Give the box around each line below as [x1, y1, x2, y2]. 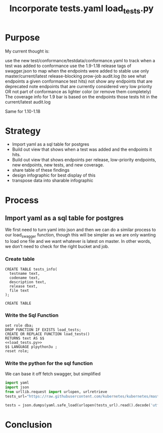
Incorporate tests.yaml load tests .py [9, 3, 154, 16]
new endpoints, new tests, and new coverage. [12, 162, 104, 168]
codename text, [9, 275, 40, 280]
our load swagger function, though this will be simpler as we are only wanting [5, 232, 156, 239]
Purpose [5, 32, 40, 43]
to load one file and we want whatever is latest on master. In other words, [5, 238, 151, 244]
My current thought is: [5, 48, 50, 54]
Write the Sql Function [5, 312, 59, 319]
